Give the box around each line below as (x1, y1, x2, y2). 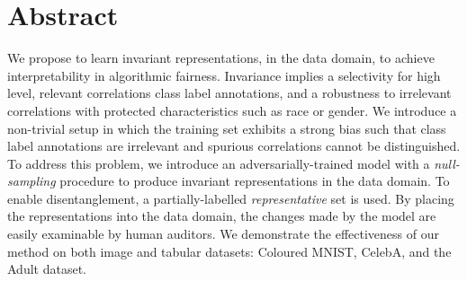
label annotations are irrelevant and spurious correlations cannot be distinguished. (7, 136, 461, 155)
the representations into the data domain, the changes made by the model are (7, 206, 436, 225)
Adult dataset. (7, 259, 86, 278)
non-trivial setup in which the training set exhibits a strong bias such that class (7, 119, 446, 137)
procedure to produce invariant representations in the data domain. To (59, 171, 450, 190)
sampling (7, 171, 56, 190)
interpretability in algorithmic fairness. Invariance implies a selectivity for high (7, 66, 441, 84)
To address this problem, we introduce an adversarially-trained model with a (7, 154, 430, 172)
